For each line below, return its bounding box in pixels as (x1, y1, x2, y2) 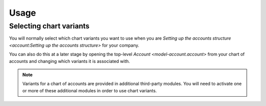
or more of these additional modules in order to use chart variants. (22, 87, 157, 93)
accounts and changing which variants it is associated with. (9, 58, 130, 64)
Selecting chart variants (9, 22, 90, 30)
